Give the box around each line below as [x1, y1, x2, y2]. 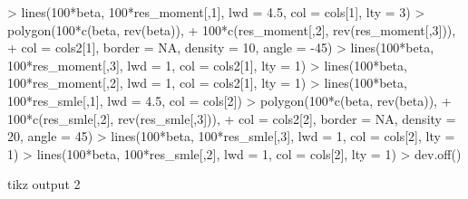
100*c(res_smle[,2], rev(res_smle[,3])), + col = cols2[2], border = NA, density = [7, 109, 456, 128]
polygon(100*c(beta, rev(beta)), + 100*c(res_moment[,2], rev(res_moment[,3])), [7, 20, 456, 39]
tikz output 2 [7, 175, 81, 194]
